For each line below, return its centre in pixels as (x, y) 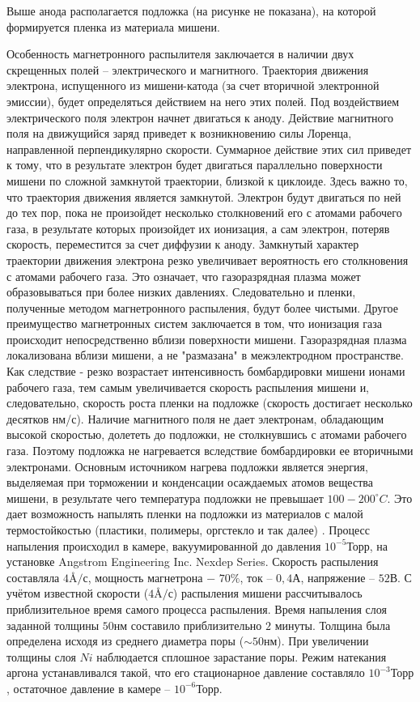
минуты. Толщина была (333, 625)
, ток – (256, 577)
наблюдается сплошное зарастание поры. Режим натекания (242, 656)
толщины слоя (41, 656)
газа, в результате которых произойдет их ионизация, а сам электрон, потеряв (198, 228)
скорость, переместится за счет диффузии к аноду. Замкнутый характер (183, 244)
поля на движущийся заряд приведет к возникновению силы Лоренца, (179, 133)
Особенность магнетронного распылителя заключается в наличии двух (180, 54)
